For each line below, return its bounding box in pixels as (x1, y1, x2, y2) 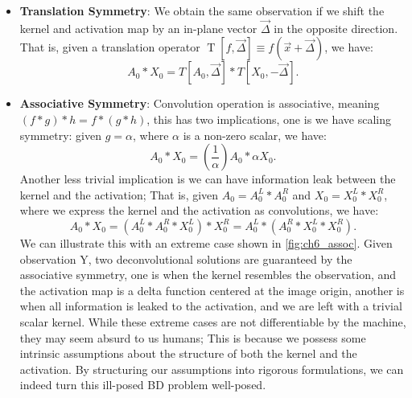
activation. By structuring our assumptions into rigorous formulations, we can (19, 360, 404, 377)
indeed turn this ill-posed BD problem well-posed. (19, 376, 266, 393)
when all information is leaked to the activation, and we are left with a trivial (19, 297, 402, 314)
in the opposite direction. (274, 19, 398, 36)
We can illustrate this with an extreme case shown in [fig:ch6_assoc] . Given (19, 234, 393, 251)
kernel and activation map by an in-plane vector (19, 19, 257, 36)
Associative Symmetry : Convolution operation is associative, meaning (19, 95, 380, 112)
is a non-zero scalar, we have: (183, 126, 327, 143)
